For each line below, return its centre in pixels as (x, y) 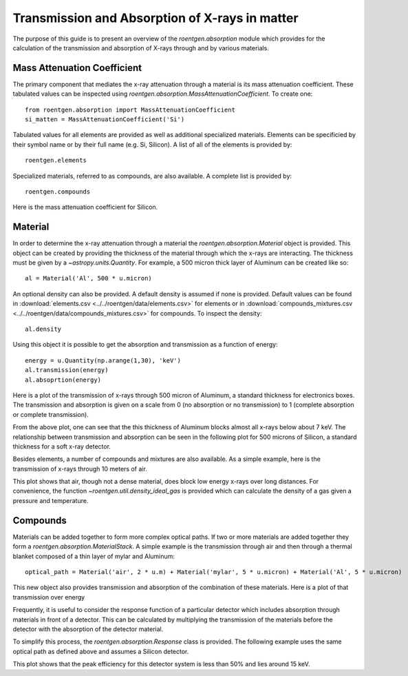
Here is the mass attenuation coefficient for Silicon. (85, 207)
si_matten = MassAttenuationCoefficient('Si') (105, 120)
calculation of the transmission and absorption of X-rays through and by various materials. (141, 48)
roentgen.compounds (58, 192)
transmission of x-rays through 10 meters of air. (80, 469)
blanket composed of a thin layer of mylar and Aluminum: (94, 556)
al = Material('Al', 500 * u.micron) (89, 278)
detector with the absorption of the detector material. (88, 629)
